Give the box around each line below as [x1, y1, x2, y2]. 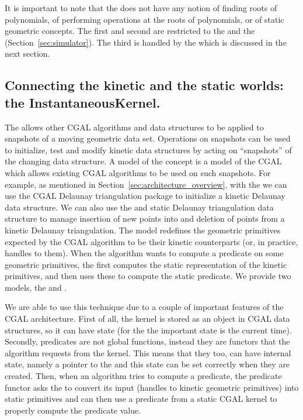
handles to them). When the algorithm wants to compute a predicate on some [5, 247, 284, 259]
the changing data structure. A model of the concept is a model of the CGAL [5, 155, 282, 167]
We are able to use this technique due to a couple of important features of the [5, 301, 284, 313]
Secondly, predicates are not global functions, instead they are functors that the [5, 335, 290, 347]
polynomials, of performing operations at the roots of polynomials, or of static [5, 13, 284, 25]
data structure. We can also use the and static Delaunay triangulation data [5, 201, 274, 213]
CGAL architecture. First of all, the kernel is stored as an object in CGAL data [5, 312, 290, 325]
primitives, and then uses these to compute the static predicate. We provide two [5, 270, 291, 282]
